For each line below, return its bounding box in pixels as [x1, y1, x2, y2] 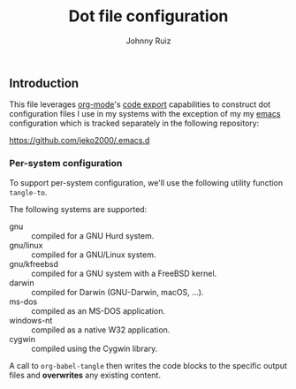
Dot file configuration [68, 6, 229, 27]
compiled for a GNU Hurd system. [31, 230, 155, 240]
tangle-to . [9, 187, 48, 197]
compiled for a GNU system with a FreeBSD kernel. [31, 268, 217, 278]
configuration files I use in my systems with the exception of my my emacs [9, 109, 281, 119]
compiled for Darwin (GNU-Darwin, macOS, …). [31, 286, 204, 297]
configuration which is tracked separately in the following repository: [9, 118, 260, 129]
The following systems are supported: [9, 203, 148, 214]
